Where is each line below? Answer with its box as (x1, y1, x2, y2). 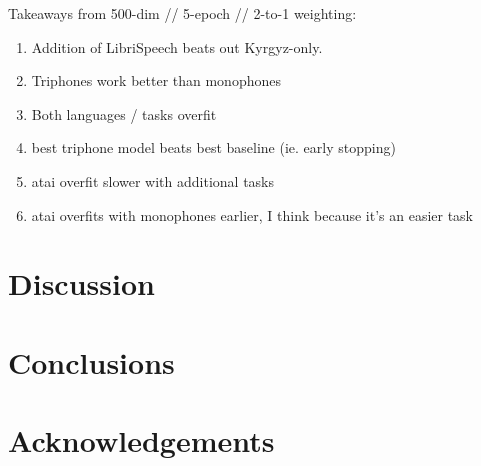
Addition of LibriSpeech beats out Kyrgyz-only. (31, 36, 323, 57)
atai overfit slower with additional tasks (31, 170, 274, 191)
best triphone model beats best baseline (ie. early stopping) (31, 137, 396, 158)
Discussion (8, 263, 155, 304)
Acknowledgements (8, 420, 275, 461)
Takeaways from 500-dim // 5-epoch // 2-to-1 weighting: (8, 3, 357, 23)
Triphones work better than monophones (31, 70, 281, 91)
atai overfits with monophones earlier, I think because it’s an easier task (31, 204, 474, 225)
